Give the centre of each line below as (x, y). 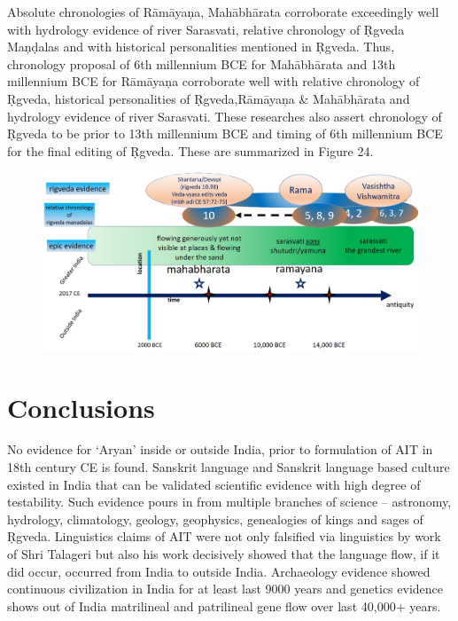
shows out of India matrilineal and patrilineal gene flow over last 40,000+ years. (224, 605)
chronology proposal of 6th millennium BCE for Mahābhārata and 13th (202, 63)
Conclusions (81, 407)
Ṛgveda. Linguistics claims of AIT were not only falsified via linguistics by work (224, 536)
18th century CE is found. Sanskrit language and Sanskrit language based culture (229, 467)
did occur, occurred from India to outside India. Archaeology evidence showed (219, 571)
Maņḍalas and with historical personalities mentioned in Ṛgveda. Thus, (201, 47)
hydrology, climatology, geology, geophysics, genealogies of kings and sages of (215, 519)
